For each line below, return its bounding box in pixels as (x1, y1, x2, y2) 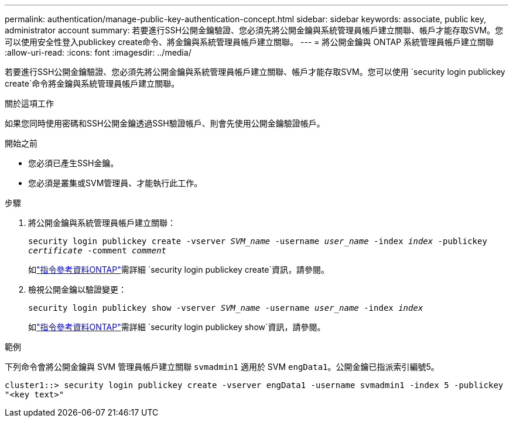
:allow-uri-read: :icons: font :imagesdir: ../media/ (5, 47, 191, 57)
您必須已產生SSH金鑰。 (28, 158, 119, 168)
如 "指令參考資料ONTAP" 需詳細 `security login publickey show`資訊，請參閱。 (28, 322, 326, 332)
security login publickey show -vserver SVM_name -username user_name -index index (28, 303, 423, 313)
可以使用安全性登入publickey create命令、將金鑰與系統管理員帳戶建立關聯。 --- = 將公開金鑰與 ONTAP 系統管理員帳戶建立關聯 (5, 37, 494, 47)
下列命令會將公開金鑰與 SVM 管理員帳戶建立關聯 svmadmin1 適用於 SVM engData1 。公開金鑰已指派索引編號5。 (5, 362, 439, 372)
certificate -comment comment (28, 246, 167, 255)
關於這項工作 (5, 98, 54, 108)
